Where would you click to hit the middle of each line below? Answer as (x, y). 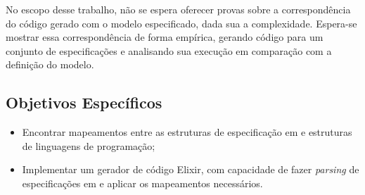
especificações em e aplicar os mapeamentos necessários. (142, 183)
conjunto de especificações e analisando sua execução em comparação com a (169, 50)
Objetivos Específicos (84, 102)
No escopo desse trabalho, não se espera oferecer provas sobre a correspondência (178, 9)
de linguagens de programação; (89, 145)
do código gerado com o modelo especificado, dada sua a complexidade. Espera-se (181, 23)
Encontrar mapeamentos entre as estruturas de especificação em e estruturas (187, 132)
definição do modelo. (50, 64)
